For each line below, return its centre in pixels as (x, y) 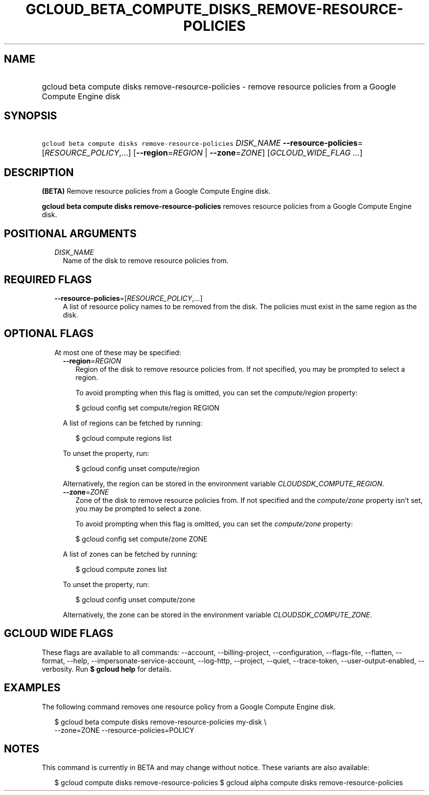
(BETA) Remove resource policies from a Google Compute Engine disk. (156, 191)
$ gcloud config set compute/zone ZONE (142, 539)
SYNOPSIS (31, 116)
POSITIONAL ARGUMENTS (70, 233)
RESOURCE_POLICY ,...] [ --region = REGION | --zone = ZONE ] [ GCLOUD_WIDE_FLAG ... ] (204, 153)
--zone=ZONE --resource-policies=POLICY (124, 730)
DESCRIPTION (39, 172)
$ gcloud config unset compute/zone (135, 599)
